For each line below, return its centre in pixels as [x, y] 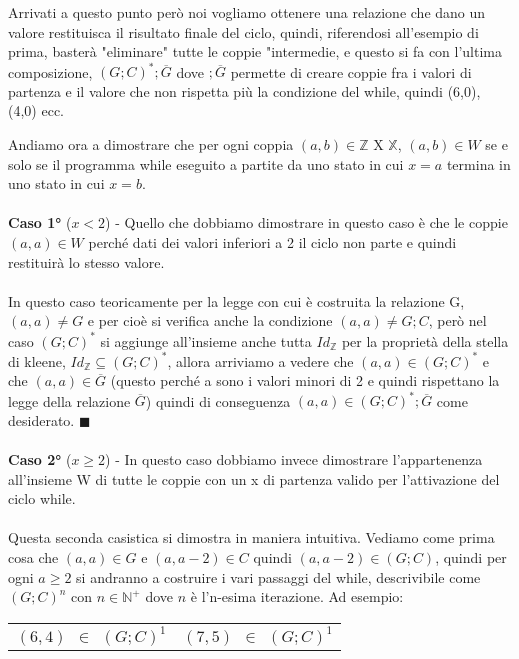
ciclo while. [42, 498]
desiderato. [41, 419]
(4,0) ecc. [36, 110]
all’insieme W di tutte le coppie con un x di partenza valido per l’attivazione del [254, 478]
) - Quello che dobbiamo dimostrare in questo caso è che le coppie [306, 222]
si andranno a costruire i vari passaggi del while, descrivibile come [278, 576]
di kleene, [37, 360]
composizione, [50, 71]
